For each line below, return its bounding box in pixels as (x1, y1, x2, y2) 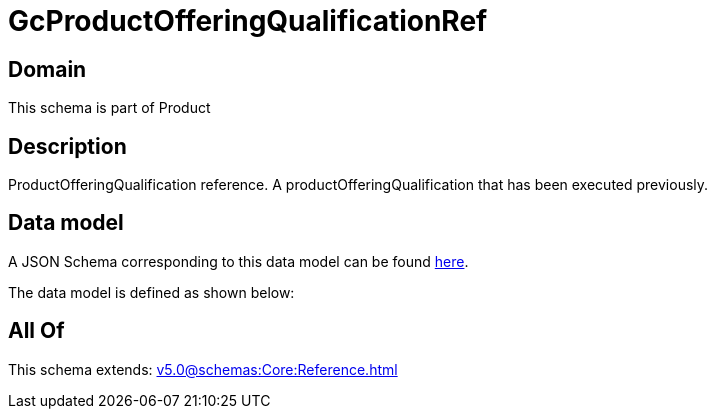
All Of (8, 318, 65, 344)
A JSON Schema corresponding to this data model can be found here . (8, 252, 469, 270)
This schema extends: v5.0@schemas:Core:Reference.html (8, 360, 398, 378)
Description (8, 133, 127, 159)
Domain (8, 56, 87, 82)
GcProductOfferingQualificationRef (8, 4, 488, 38)
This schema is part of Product (8, 99, 211, 117)
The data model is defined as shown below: (8, 283, 295, 301)
